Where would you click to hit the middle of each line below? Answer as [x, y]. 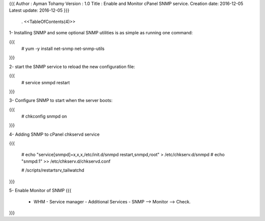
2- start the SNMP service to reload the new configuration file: [72, 67]
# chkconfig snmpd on [44, 116]
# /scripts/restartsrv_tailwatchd [53, 170]
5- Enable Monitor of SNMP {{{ [40, 191]
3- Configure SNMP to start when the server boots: [61, 100]
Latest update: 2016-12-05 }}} [39, 10]
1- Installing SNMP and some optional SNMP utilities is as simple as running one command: [101, 33]
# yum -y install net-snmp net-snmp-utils [63, 49]
